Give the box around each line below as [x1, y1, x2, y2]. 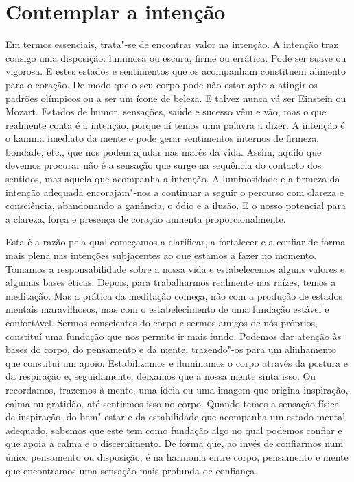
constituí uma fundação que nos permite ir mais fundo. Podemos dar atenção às [5, 328, 342, 343]
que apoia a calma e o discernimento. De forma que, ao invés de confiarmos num [5, 436, 344, 450]
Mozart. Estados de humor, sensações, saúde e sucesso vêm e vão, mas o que [5, 104, 327, 119]
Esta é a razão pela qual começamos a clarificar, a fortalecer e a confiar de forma [5, 234, 346, 249]
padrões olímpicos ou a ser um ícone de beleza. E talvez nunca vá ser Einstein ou [5, 91, 346, 105]
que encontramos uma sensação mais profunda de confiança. [5, 463, 258, 477]
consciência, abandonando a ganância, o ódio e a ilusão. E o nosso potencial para [5, 198, 346, 213]
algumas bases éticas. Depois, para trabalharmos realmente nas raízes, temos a [5, 275, 336, 289]
